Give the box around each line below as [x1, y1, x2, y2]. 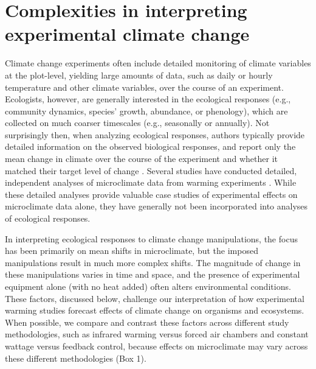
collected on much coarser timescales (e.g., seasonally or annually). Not [5, 116, 270, 129]
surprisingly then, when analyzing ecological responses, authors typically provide [5, 128, 305, 141]
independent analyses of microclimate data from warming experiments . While [5, 176, 297, 189]
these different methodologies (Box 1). [5, 351, 146, 364]
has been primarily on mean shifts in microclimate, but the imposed [5, 244, 258, 257]
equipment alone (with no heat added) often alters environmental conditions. [5, 280, 291, 292]
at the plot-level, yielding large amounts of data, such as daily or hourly [5, 68, 273, 81]
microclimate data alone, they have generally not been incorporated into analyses [5, 200, 308, 213]
